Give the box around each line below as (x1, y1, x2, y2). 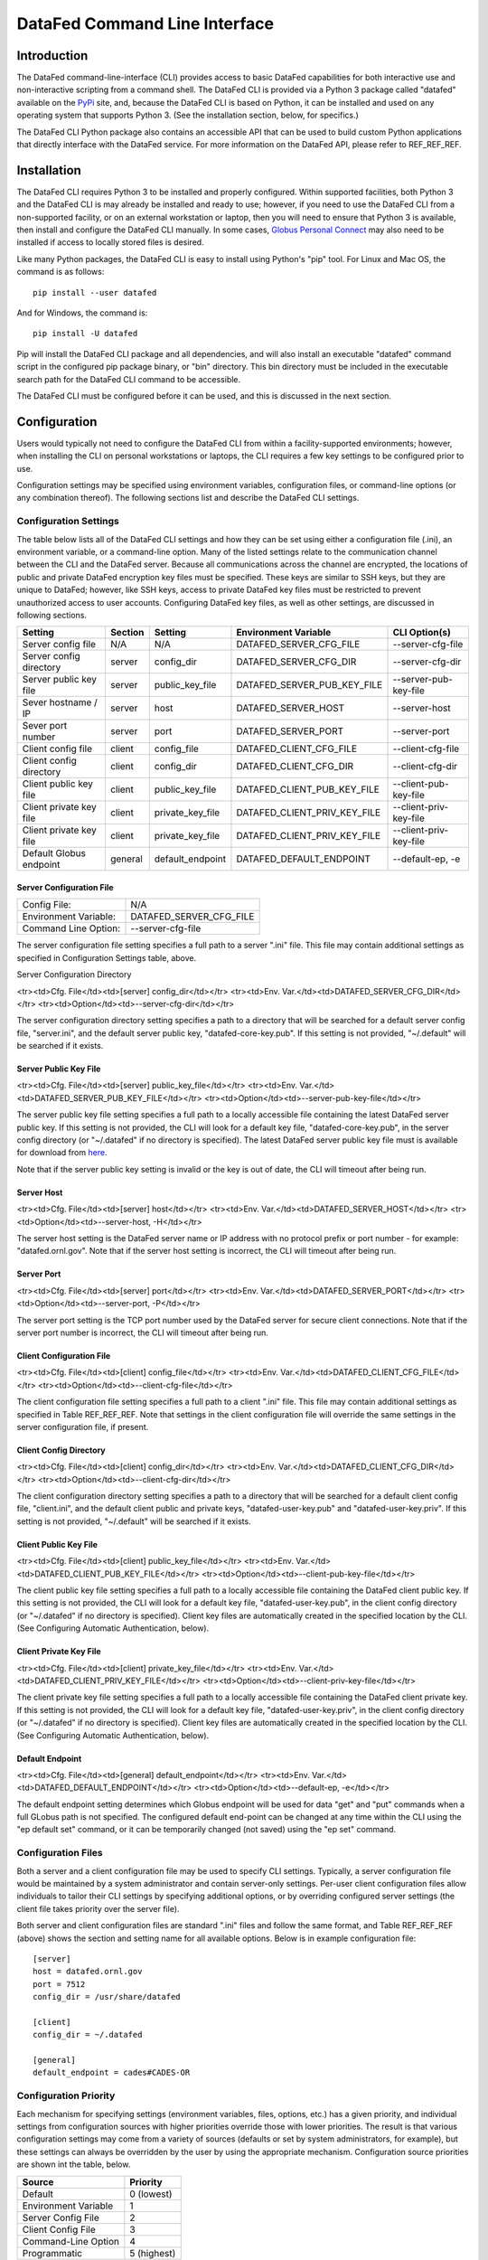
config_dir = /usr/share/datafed (33, 1992, 181, 2002)
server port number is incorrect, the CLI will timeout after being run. (16, 1327, 268, 1338)
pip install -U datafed (33, 328, 138, 339)
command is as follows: (16, 267, 105, 278)
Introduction (16, 48, 89, 63)
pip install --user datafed (33, 287, 157, 297)
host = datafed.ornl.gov (33, 1966, 143, 1977)
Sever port (22, 720, 68, 732)
